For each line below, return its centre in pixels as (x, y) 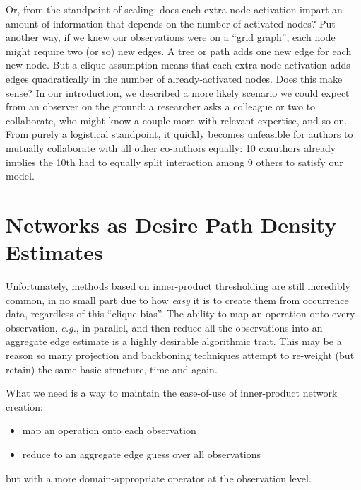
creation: (24, 406)
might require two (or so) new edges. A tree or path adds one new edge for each (179, 51)
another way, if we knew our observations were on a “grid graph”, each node (171, 37)
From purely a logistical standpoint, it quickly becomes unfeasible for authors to (179, 134)
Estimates (54, 252)
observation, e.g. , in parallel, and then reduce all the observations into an (164, 327)
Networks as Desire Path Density (171, 224)
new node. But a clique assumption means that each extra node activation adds (178, 65)
